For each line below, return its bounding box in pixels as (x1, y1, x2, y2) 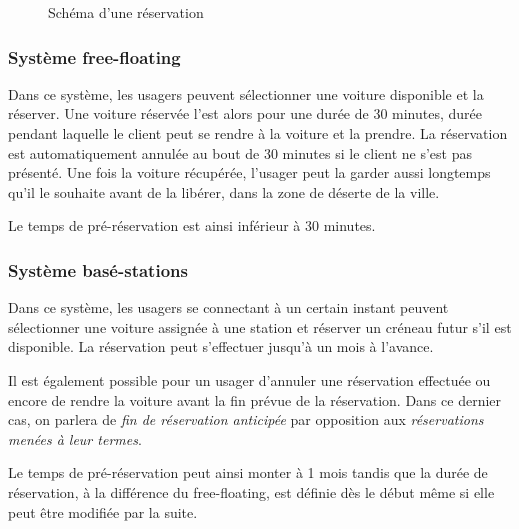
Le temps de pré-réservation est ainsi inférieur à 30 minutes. (8, 215, 376, 236)
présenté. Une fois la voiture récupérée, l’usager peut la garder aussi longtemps (8, 162, 491, 183)
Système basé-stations (8, 257, 188, 282)
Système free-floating (8, 44, 181, 69)
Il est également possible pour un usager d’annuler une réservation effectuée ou (8, 369, 491, 390)
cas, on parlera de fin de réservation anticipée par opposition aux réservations (8, 409, 484, 430)
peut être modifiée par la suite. (8, 501, 198, 522)
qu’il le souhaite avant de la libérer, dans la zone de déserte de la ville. (8, 181, 440, 202)
